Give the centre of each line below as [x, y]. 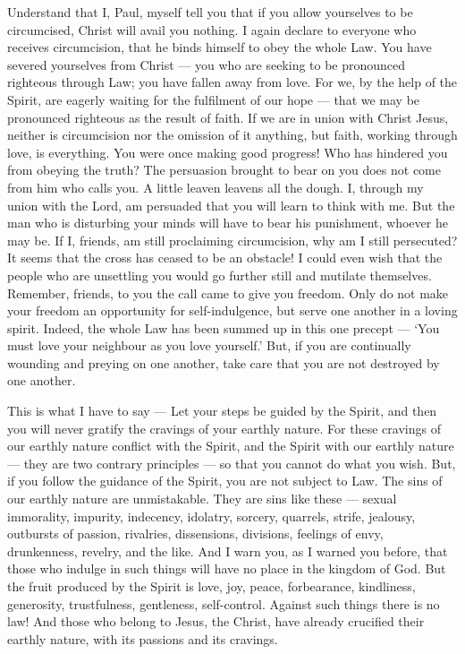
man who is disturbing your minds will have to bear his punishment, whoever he [228, 223]
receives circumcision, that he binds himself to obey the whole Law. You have [220, 47]
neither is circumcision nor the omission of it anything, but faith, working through [232, 135]
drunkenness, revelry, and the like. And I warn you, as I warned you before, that [228, 551]
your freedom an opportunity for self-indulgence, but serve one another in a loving [232, 310]
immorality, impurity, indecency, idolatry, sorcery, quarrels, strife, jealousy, [211, 516]
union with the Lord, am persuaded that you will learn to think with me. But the [231, 205]
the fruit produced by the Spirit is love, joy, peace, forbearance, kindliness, [211, 586]
